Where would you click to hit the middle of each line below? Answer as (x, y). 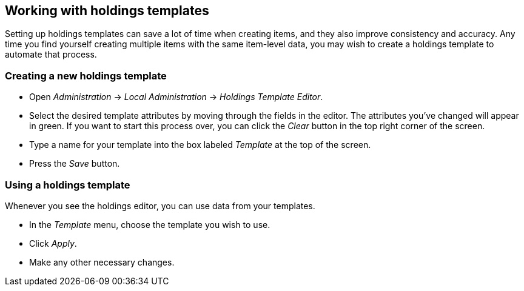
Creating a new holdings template (86, 75)
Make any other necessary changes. (102, 262)
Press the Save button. (75, 164)
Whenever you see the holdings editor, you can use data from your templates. (160, 206)
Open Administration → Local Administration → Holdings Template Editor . (176, 97)
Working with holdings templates (107, 11)
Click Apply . (53, 243)
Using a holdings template (68, 185)
